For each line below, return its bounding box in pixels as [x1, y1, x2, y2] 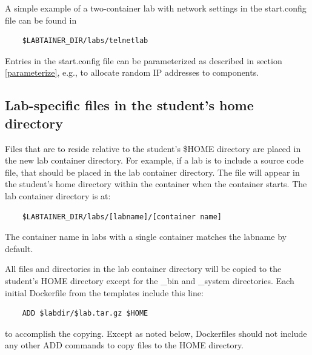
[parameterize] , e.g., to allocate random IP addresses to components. [5, 66, 259, 79]
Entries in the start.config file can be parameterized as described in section [5, 54, 282, 67]
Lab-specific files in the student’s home [5, 96, 254, 114]
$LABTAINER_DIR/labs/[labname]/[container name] [22, 212, 222, 221]
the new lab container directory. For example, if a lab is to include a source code [5, 154, 304, 167]
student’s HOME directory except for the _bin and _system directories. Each [5, 274, 294, 287]
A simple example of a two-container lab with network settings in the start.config [5, 2, 307, 14]
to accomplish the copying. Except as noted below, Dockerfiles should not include [5, 327, 307, 339]
